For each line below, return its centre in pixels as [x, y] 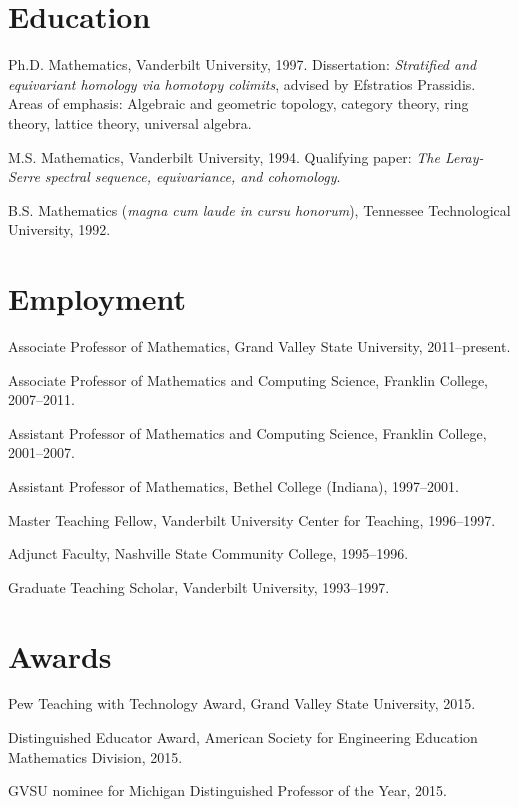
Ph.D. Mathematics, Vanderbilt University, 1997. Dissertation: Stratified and [242, 64]
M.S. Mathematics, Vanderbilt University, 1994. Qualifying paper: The [224, 156]
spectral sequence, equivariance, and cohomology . [192, 176]
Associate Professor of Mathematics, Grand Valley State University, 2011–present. [259, 346]
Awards [60, 655]
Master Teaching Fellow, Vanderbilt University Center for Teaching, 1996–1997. [252, 519]
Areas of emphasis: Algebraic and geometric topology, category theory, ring [238, 103]
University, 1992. [59, 229]
